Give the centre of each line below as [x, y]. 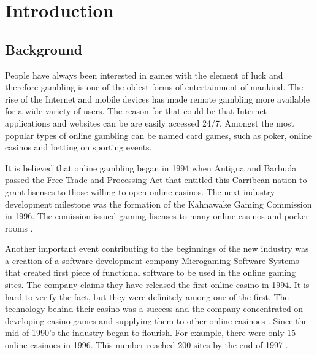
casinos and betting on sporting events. [78, 147]
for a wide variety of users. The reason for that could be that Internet [136, 111]
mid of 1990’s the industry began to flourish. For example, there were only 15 [151, 333]
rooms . [19, 228]
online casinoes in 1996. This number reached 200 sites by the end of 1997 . [147, 345]
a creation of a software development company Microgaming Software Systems [152, 260]
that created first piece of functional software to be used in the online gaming [151, 272]
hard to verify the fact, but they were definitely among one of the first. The [147, 296]
